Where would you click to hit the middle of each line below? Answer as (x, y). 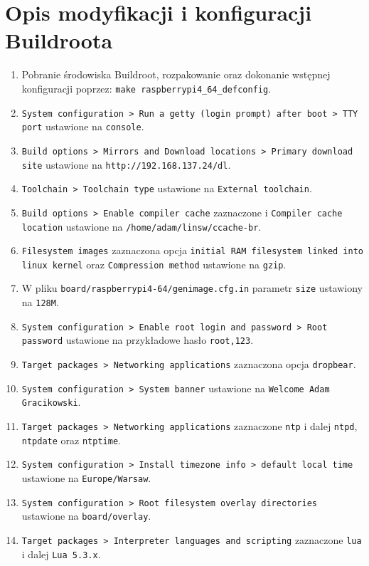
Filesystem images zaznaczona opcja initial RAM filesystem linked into (192, 250)
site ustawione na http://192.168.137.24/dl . (126, 164)
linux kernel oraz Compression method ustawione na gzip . (154, 264)
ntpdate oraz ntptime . (71, 440)
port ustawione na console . (83, 126)
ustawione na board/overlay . (86, 516)
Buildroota (59, 40)
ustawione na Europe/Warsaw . (86, 478)
